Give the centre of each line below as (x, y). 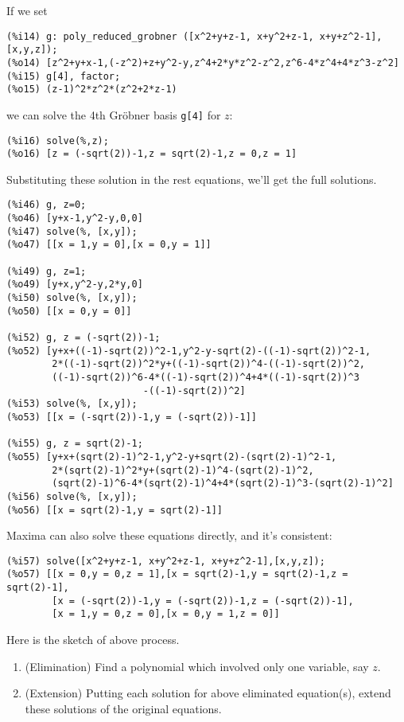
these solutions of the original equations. (123, 708)
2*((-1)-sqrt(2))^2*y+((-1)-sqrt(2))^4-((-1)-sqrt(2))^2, (209, 364)
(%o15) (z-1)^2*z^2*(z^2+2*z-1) (92, 90)
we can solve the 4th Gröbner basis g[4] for (114, 114)
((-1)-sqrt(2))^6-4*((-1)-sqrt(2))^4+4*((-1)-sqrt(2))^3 (206, 377)
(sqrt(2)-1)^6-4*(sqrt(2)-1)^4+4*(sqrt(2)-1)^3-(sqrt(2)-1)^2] (223, 484)
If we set (27, 10)
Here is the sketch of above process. (93, 640)
